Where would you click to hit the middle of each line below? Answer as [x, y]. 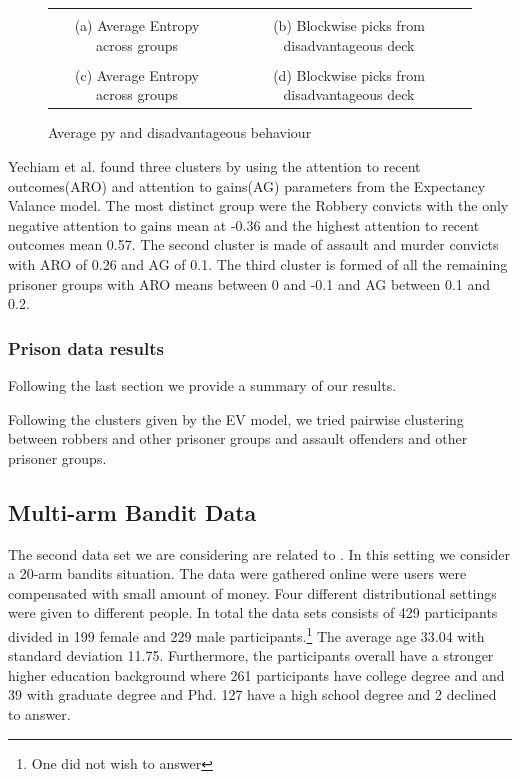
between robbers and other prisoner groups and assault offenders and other [238, 438]
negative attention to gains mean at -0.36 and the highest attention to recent [244, 224]
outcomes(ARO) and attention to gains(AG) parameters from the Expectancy [247, 185]
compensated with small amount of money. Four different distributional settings [252, 592]
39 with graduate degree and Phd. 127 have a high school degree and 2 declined [252, 694]
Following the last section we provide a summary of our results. [202, 384]
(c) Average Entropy [137, 74]
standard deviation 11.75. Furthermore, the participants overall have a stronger [251, 655]
